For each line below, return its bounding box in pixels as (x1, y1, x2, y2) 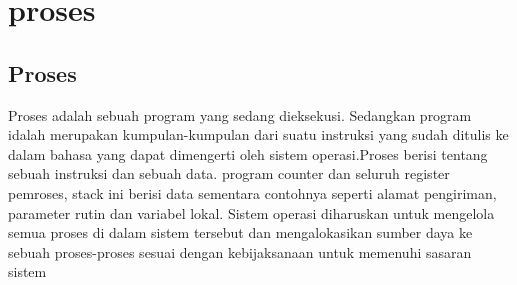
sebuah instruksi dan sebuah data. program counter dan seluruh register (8, 163, 450, 184)
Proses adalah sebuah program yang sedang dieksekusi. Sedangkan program (8, 104, 472, 125)
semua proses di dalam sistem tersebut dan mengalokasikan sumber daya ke (8, 222, 473, 243)
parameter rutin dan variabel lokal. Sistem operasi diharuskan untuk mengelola (8, 202, 495, 223)
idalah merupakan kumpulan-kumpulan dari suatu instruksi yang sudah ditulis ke (8, 124, 509, 145)
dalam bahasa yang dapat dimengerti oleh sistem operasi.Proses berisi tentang (8, 143, 488, 164)
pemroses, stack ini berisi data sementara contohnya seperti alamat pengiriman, (8, 182, 497, 203)
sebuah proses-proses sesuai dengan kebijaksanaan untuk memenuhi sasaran (8, 241, 472, 262)
